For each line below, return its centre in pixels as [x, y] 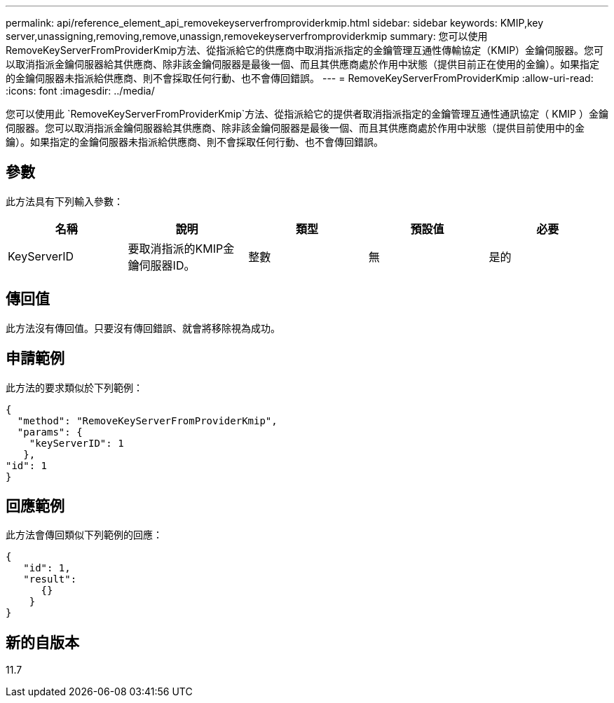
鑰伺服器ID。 [162, 265]
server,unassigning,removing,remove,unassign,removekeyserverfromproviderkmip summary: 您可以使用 [247, 36]
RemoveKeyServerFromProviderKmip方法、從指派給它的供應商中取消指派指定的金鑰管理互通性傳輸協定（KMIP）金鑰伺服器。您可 [305, 50]
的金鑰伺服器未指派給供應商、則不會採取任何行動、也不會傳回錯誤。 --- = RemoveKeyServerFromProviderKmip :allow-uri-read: [300, 78]
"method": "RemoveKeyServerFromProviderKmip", [147, 420]
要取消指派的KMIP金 [181, 248]
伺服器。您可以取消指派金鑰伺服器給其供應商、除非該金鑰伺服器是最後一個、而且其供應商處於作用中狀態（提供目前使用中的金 [295, 128]
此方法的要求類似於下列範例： [74, 387]
